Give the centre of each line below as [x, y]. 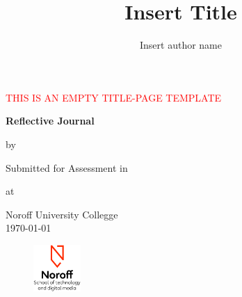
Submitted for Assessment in [67, 167]
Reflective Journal [50, 121]
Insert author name [181, 45]
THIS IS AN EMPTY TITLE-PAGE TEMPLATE [114, 97]
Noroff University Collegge [62, 214]
